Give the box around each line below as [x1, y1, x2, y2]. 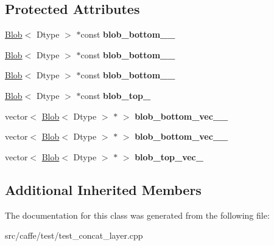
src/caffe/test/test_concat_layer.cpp [5, 229, 143, 242]
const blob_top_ [80, 89, 151, 101]
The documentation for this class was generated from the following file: [5, 208, 270, 221]
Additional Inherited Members [5, 180, 202, 199]
